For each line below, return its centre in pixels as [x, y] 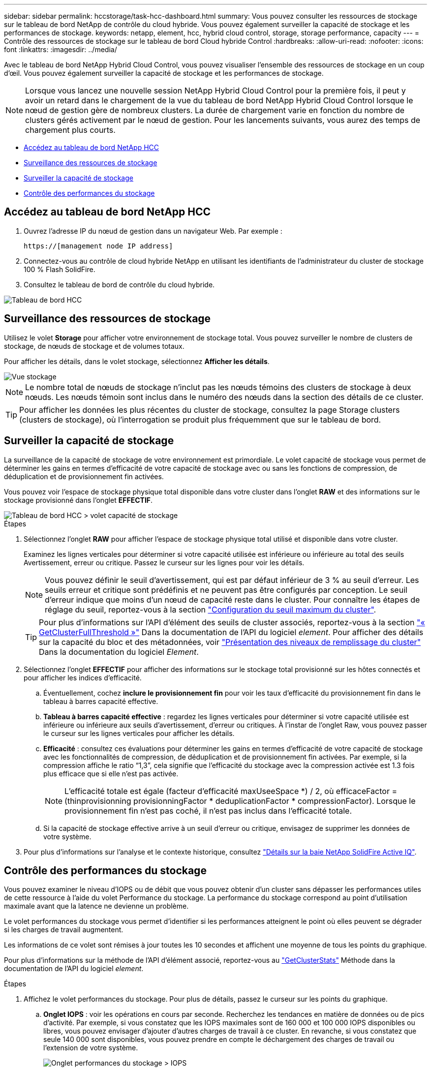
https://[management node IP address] [98, 246]
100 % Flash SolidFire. [60, 269]
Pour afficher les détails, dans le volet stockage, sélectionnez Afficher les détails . [137, 361]
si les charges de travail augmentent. [64, 930]
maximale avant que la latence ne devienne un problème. [96, 906]
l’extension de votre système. [91, 1048]
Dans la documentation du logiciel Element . [119, 652]
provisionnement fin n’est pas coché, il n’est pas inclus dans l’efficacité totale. [208, 811]
